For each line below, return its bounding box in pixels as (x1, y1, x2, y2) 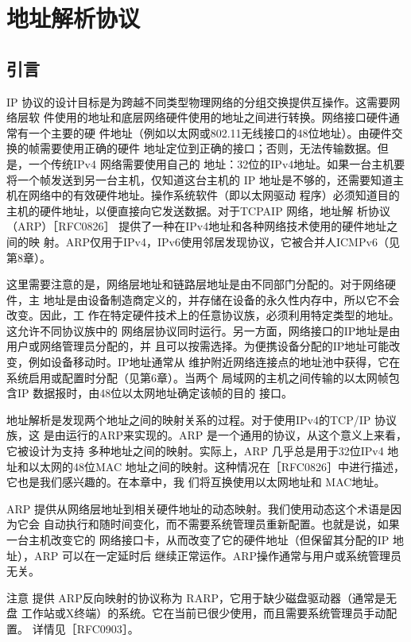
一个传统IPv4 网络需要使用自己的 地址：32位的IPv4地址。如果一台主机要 (28, 155, 405, 172)
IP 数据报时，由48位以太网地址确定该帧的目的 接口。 (17, 385, 293, 401)
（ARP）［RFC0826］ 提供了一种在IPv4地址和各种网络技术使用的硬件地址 (6, 218, 387, 234)
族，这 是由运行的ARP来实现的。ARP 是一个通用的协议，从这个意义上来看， (6, 427, 407, 443)
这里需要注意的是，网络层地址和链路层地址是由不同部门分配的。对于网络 (6, 276, 385, 292)
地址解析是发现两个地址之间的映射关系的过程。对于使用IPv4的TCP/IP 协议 (6, 411, 397, 427)
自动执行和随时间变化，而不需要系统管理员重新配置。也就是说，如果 (43, 516, 400, 532)
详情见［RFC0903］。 (32, 620, 139, 636)
